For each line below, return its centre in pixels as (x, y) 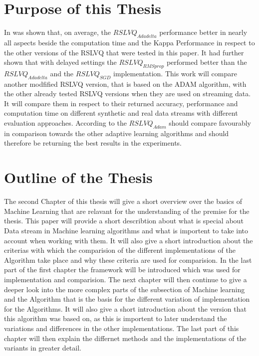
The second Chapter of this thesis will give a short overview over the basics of (123, 201)
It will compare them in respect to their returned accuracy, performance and (121, 103)
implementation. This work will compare (175, 73)
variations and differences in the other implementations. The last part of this (122, 328)
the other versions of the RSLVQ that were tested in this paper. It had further (124, 52)
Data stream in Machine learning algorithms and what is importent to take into (126, 230)
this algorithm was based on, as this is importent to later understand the (116, 318)
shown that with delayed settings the (60, 62)
